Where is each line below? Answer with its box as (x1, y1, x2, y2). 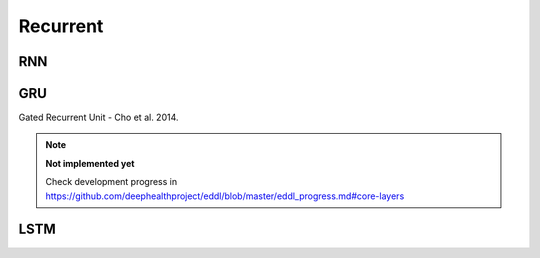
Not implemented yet (45, 157, 135, 169)
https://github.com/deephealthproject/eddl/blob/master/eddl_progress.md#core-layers (45, 190, 405, 202)
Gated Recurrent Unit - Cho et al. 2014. (18, 111, 179, 124)
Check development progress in (45, 176, 178, 188)
